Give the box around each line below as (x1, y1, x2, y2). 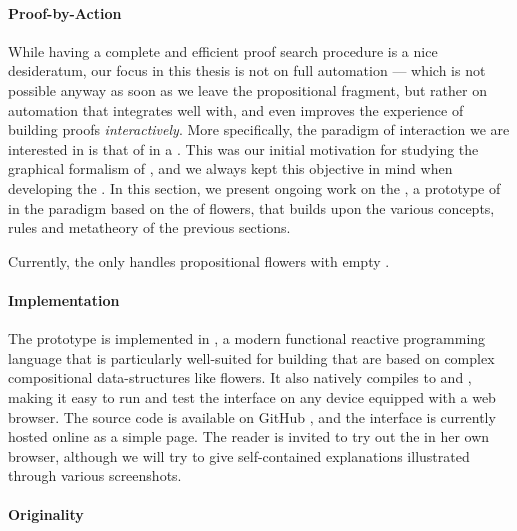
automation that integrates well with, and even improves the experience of (8, 99, 464, 120)
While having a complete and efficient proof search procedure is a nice (8, 40, 438, 61)
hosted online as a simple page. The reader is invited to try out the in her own (8, 426, 490, 447)
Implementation (8, 289, 120, 310)
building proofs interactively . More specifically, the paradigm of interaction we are (8, 119, 510, 140)
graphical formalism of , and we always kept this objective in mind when (8, 158, 453, 179)
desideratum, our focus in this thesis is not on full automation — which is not (8, 60, 486, 81)
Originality (8, 504, 84, 525)
